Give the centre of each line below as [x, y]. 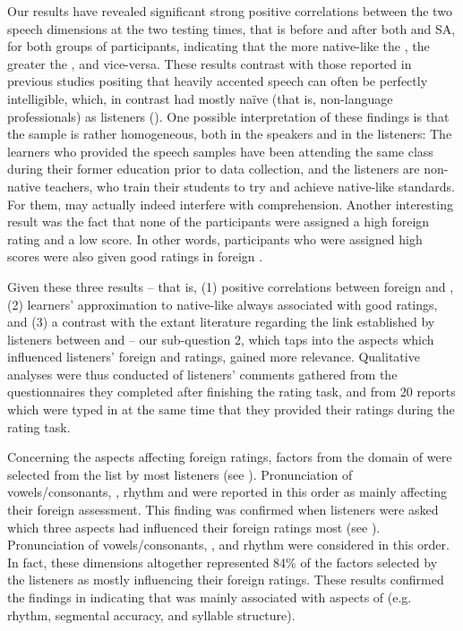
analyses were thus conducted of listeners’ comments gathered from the [202, 374]
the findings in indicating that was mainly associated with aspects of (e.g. [210, 597]
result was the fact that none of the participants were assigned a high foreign [219, 222]
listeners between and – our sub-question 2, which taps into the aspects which [221, 339]
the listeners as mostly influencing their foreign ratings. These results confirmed [226, 580]
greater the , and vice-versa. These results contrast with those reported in [210, 63]
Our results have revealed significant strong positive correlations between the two [230, 11]
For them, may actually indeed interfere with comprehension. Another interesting [230, 204]
